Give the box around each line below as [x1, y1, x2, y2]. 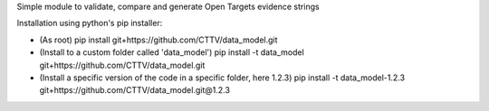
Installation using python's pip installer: [16, 18, 163, 29]
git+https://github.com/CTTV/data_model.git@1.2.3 [39, 85, 231, 96]
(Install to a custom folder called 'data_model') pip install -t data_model [39, 47, 305, 58]
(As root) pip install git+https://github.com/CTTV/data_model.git [39, 34, 278, 45]
